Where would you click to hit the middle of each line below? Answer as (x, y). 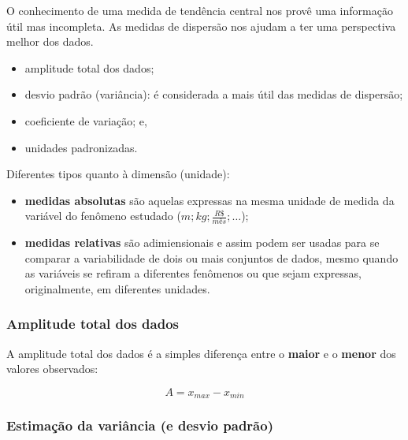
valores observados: (52, 369)
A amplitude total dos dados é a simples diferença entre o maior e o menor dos (201, 353)
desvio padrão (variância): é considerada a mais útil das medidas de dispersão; (214, 94)
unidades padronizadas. (81, 147)
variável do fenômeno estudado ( (103, 216)
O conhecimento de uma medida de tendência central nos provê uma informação (200, 10)
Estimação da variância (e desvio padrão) (140, 425)
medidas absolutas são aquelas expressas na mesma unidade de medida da (210, 200)
